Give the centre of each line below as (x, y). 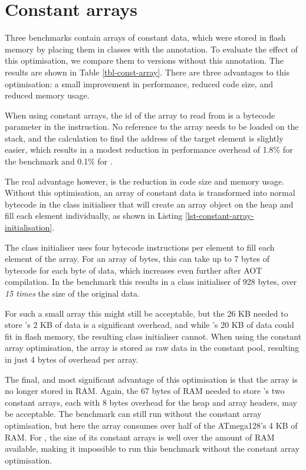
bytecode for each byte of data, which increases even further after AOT (134, 270)
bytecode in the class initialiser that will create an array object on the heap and (149, 204)
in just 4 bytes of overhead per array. (72, 359)
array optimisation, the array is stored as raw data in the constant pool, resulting (152, 348)
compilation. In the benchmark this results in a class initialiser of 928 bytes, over (151, 282)
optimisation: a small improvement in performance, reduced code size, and (139, 83)
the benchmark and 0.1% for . (59, 161)
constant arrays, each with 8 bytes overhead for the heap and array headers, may (151, 402)
